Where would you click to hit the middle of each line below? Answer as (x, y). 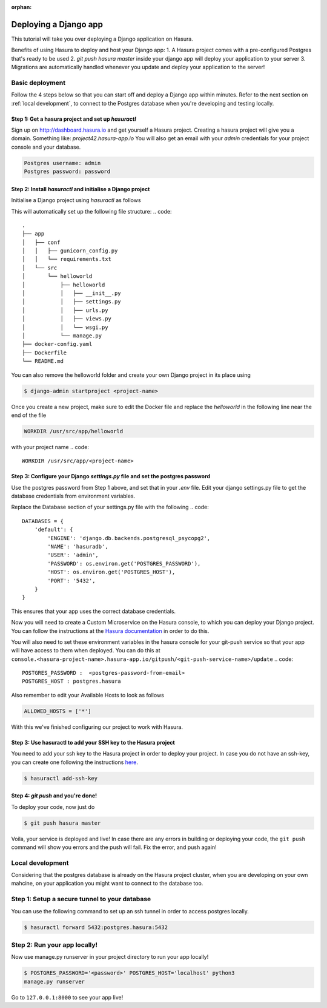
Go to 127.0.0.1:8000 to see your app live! (67, 997)
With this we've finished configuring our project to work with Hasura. (97, 727)
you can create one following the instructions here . (75, 762)
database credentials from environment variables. (73, 496)
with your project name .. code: (50, 447)
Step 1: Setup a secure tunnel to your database (81, 899)
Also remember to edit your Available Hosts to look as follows (88, 695)
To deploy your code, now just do (53, 807)
